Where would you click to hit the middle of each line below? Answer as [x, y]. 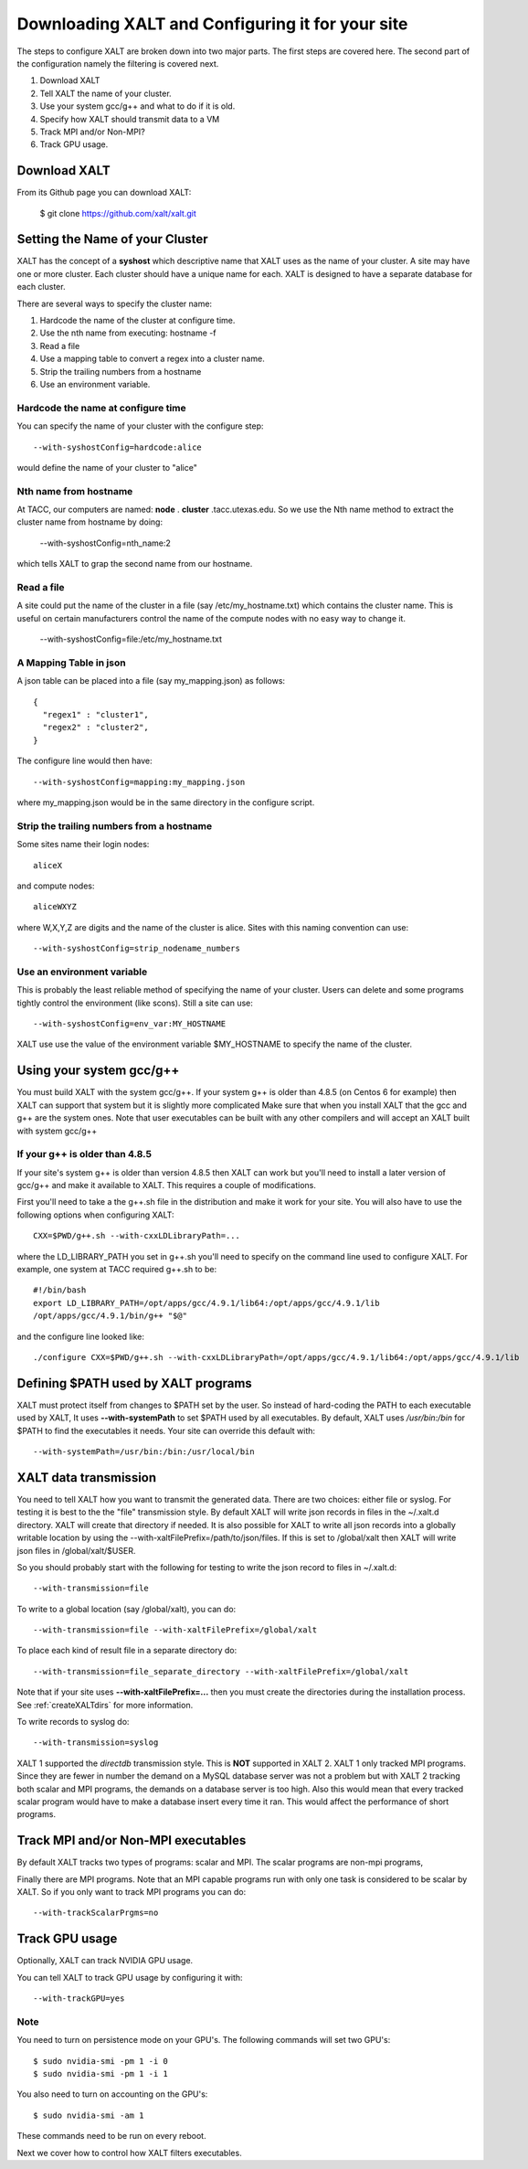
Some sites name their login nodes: [83, 845]
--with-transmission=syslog [96, 1743]
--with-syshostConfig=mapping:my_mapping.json [139, 782]
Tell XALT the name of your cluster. [106, 93]
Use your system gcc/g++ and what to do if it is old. [137, 106]
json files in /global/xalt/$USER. [76, 1550]
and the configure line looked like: [81, 1336]
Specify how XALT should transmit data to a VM [130, 119]
